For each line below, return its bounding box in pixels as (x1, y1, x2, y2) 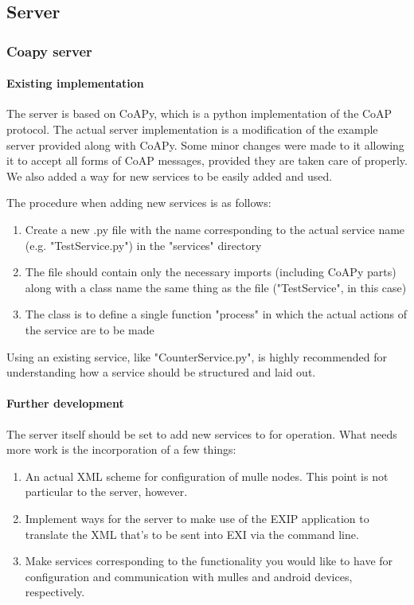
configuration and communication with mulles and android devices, (25, 568, 353, 584)
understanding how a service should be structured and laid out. (6, 364, 316, 381)
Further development (6, 395, 124, 412)
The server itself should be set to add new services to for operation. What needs (6, 425, 397, 442)
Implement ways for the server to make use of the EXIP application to (25, 509, 369, 526)
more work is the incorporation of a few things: (6, 441, 236, 458)
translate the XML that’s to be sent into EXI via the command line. (25, 525, 359, 542)
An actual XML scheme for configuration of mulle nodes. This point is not (25, 467, 389, 484)
